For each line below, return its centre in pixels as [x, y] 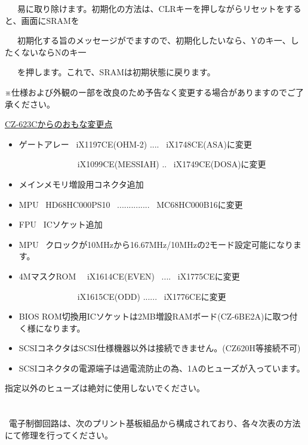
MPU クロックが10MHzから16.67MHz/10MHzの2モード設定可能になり [156, 244]
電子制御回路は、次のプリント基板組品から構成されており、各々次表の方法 [155, 423]
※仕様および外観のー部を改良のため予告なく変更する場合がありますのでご [150, 92]
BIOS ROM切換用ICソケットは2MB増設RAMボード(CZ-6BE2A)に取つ [154, 316]
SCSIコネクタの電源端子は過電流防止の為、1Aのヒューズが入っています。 [162, 368]
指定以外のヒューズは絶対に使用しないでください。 [105, 388]
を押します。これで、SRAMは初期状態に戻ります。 [116, 72]
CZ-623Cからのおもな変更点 [59, 124]
